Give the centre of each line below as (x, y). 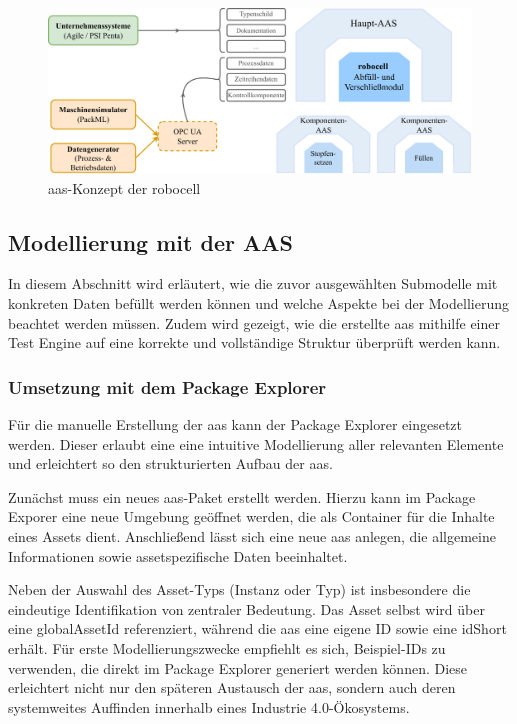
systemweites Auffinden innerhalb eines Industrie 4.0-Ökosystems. (209, 706)
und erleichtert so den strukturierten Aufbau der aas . (170, 463)
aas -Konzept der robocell (124, 187)
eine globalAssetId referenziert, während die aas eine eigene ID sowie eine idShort (257, 628)
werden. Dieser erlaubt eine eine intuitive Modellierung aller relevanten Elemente (256, 443)
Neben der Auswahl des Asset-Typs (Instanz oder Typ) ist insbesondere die (239, 589)
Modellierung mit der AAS (150, 241)
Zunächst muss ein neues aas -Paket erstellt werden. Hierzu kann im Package (242, 496)
